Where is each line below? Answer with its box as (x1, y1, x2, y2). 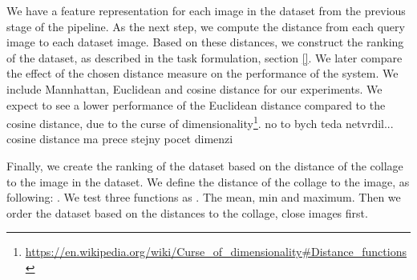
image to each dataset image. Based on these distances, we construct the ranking (6, 34, 404, 50)
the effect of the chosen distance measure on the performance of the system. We (6, 65, 399, 82)
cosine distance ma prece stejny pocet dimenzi (6, 130, 233, 147)
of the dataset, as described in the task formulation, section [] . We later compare (6, 49, 403, 66)
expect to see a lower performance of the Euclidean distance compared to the (6, 96, 386, 113)
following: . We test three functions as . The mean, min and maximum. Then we (6, 189, 401, 206)
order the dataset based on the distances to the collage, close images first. (6, 204, 368, 221)
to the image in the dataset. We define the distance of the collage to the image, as (6, 173, 410, 190)
